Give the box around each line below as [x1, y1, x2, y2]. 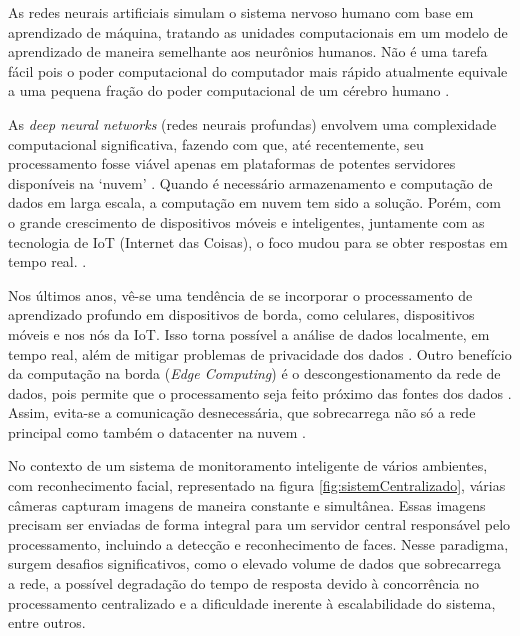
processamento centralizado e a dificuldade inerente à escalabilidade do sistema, [8, 592, 496, 613]
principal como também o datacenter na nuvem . [8, 421, 306, 442]
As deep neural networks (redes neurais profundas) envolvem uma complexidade [8, 113, 497, 134]
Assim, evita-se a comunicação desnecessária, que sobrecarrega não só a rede [8, 402, 476, 423]
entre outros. [8, 612, 86, 633]
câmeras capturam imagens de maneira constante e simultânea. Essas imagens [8, 494, 486, 515]
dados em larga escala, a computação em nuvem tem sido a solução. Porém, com [8, 192, 501, 213]
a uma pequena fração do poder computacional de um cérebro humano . [8, 80, 450, 101]
